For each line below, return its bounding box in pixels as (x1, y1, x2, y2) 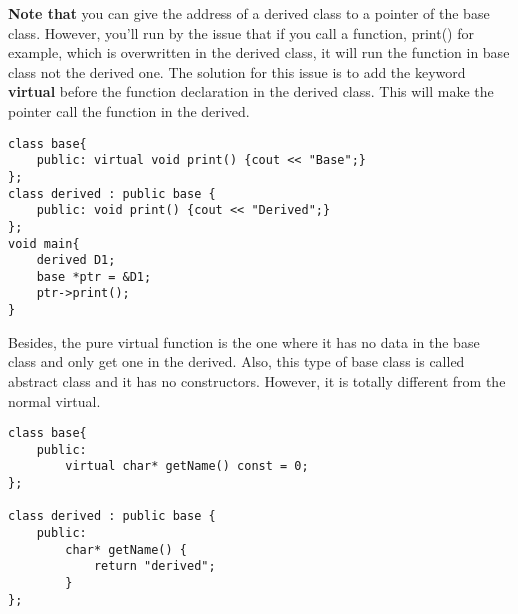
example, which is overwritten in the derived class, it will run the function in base (8, 42, 510, 63)
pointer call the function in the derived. (8, 100, 250, 121)
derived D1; (36, 253, 116, 268)
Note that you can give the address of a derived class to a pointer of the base (8, 3, 490, 23)
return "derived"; (93, 559, 216, 574)
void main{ (8, 236, 80, 251)
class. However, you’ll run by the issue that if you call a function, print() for (8, 22, 474, 43)
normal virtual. (8, 390, 101, 411)
